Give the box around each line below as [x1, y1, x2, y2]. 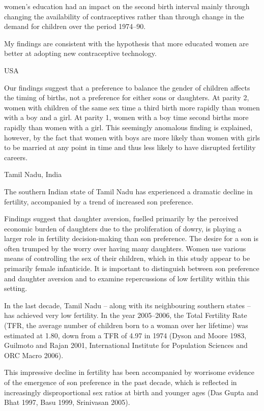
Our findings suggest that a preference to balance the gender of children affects [4, 82, 250, 93]
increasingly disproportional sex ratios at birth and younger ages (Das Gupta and [4, 387, 258, 397]
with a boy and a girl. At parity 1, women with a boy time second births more [4, 112, 249, 123]
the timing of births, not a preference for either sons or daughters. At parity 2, [4, 92, 249, 103]
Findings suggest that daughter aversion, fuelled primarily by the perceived [4, 213, 239, 224]
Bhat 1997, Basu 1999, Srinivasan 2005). [4, 397, 130, 407]
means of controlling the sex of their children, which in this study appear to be [4, 253, 250, 263]
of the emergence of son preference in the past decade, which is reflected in [4, 377, 237, 387]
